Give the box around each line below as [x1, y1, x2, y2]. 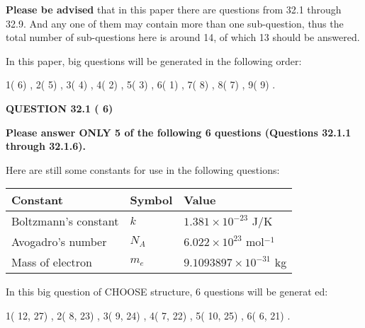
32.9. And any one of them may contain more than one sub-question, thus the [6, 16, 344, 30]
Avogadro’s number [11, 233, 107, 250]
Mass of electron [11, 254, 92, 271]
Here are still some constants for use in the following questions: [6, 162, 280, 177]
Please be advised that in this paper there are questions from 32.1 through [6, 2, 342, 16]
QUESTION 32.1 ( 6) [6, 100, 113, 115]
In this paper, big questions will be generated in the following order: [6, 53, 302, 68]
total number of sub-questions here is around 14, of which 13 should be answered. [6, 30, 360, 45]
